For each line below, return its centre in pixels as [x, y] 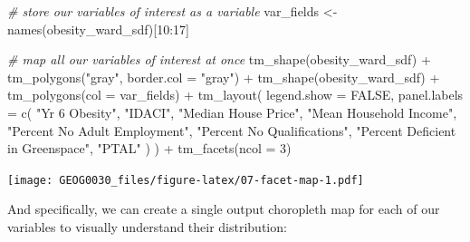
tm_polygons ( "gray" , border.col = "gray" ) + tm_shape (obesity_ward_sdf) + [224, 77]
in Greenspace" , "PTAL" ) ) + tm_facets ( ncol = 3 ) [149, 148]
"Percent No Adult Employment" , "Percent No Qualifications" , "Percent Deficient [232, 130]
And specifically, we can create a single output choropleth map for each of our [224, 209]
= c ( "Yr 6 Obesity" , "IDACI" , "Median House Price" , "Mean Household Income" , [232, 112]
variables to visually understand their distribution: [147, 227]
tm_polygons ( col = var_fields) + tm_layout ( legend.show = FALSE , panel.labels [235, 95]
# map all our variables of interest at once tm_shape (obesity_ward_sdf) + [219, 59]
